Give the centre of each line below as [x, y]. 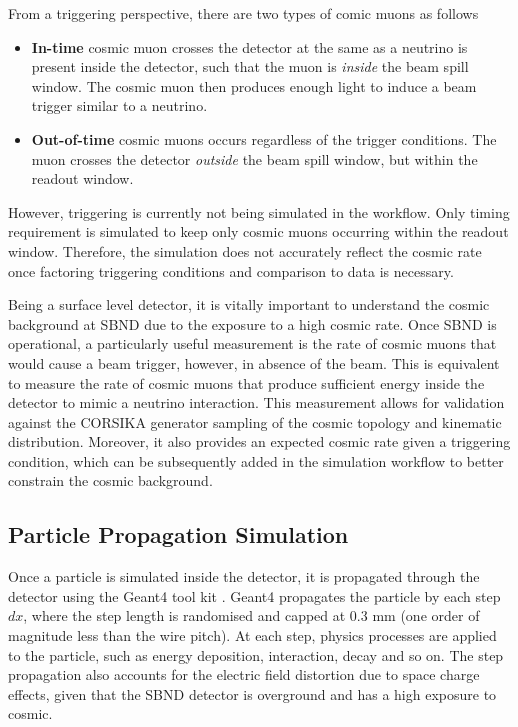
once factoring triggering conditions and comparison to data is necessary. [231, 270]
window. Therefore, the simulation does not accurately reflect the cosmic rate [245, 250]
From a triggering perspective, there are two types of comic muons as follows [243, 13]
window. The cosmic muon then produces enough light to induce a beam [254, 85]
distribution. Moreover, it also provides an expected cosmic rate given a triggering [259, 441]
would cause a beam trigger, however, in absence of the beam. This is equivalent [254, 362]
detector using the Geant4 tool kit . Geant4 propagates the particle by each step [254, 595]
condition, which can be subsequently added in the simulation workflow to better [256, 460]
